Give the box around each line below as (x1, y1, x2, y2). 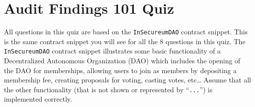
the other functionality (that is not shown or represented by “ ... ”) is (4, 84, 213, 94)
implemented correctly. (4, 94, 72, 104)
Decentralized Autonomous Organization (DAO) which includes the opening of (4, 55, 240, 66)
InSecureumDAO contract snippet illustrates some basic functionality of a (4, 46, 221, 56)
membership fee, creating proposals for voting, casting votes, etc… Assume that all (4, 75, 251, 85)
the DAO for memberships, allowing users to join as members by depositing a (4, 65, 237, 75)
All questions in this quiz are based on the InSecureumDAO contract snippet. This (4, 27, 248, 37)
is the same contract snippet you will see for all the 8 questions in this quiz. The (4, 36, 246, 46)
